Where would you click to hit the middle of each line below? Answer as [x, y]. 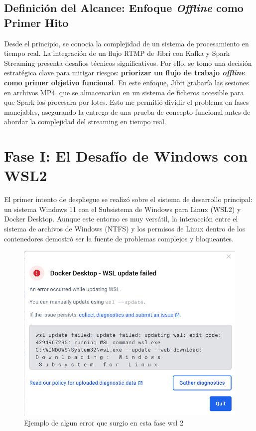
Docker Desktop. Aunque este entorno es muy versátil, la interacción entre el [121, 219]
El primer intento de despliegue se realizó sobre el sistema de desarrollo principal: [128, 199]
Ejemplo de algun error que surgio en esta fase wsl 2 [104, 423]
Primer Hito [36, 22]
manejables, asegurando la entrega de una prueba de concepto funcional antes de [127, 111]
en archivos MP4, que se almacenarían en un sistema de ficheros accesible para [124, 92]
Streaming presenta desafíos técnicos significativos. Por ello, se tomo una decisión [128, 63]
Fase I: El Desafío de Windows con [126, 156]
